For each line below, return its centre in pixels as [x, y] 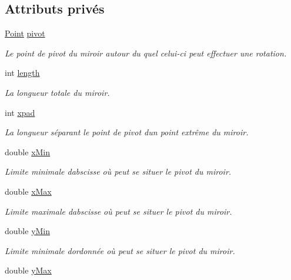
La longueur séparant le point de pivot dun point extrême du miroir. [127, 132]
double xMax [28, 191]
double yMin [28, 231]
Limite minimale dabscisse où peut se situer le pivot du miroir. [118, 171]
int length [22, 73]
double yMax [28, 270]
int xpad [20, 112]
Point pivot [25, 33]
